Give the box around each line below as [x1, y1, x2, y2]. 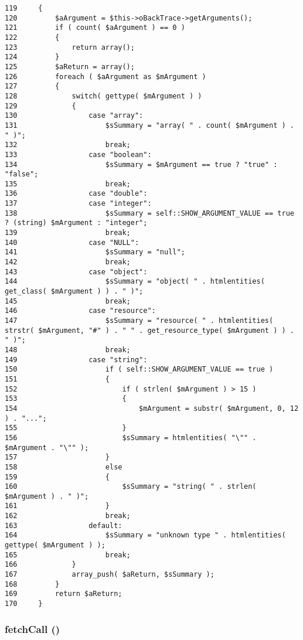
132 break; [5, 141, 131, 149]
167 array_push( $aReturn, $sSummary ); [5, 570, 215, 579]
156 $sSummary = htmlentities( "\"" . [5, 433, 257, 442]
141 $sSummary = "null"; [5, 248, 185, 257]
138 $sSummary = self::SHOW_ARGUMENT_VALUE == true [5, 209, 294, 217]
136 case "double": [5, 189, 148, 198]
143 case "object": [5, 267, 148, 276]
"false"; [5, 170, 39, 179]
